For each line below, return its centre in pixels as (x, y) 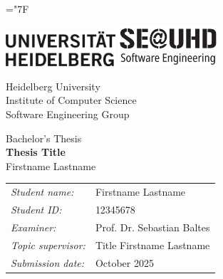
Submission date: (48, 262)
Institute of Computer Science (71, 100)
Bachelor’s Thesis (44, 138)
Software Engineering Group (68, 114)
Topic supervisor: (48, 244)
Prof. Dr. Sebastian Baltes (152, 227)
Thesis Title (36, 152)
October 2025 (124, 262)
